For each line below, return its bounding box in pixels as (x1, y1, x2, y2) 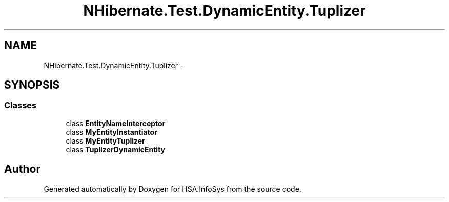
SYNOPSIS (4, 78, 60, 92)
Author (4, 163, 40, 176)
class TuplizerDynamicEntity (66, 145, 165, 154)
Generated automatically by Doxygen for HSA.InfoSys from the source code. (44, 184, 301, 193)
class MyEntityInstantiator (66, 127, 157, 136)
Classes (4, 100, 37, 111)
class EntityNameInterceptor (66, 118, 166, 128)
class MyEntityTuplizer (66, 136, 145, 145)
